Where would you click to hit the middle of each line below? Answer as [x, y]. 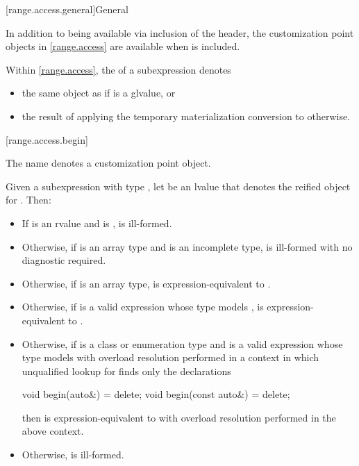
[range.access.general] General [67, 9]
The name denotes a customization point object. [108, 163]
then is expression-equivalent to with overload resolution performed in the [179, 417]
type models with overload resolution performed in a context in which [170, 357]
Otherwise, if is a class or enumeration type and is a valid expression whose [182, 343]
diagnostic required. [64, 260]
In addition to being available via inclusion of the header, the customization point [180, 32]
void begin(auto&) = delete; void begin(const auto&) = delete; [156, 394]
